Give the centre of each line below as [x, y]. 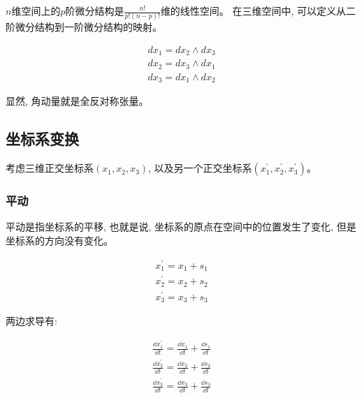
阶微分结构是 [95, 10]
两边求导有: [31, 321]
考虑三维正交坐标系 [50, 168]
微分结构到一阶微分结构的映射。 [88, 27]
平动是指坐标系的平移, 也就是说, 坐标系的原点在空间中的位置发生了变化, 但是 [181, 227]
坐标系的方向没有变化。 [59, 240]
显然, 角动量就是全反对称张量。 [77, 101]
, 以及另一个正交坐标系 [200, 168]
